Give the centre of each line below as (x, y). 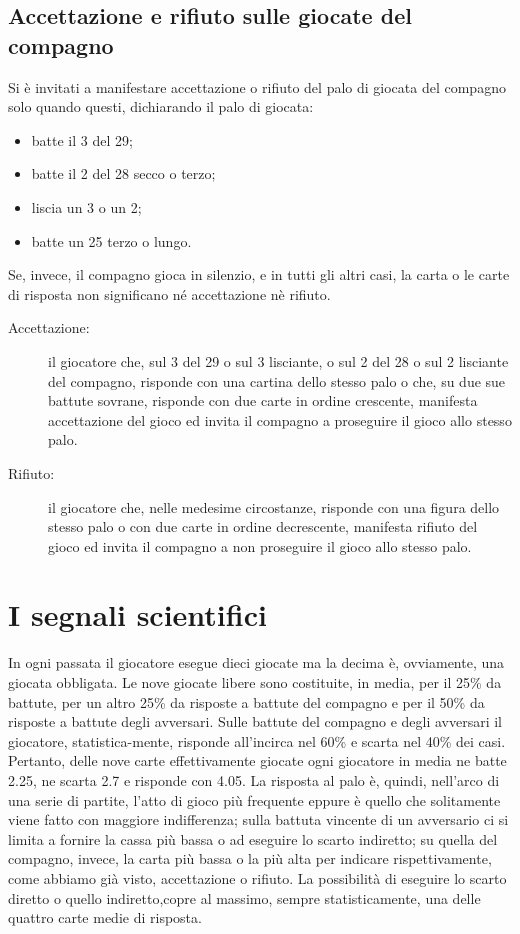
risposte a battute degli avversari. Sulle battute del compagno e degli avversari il (255, 721)
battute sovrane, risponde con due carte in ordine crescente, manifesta (263, 400)
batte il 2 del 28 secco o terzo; (123, 173)
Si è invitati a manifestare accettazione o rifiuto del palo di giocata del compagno (257, 86)
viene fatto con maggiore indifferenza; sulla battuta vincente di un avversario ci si (258, 819)
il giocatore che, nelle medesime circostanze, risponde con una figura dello (274, 506)
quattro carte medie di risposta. (105, 917)
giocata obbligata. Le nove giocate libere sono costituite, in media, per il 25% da (255, 682)
